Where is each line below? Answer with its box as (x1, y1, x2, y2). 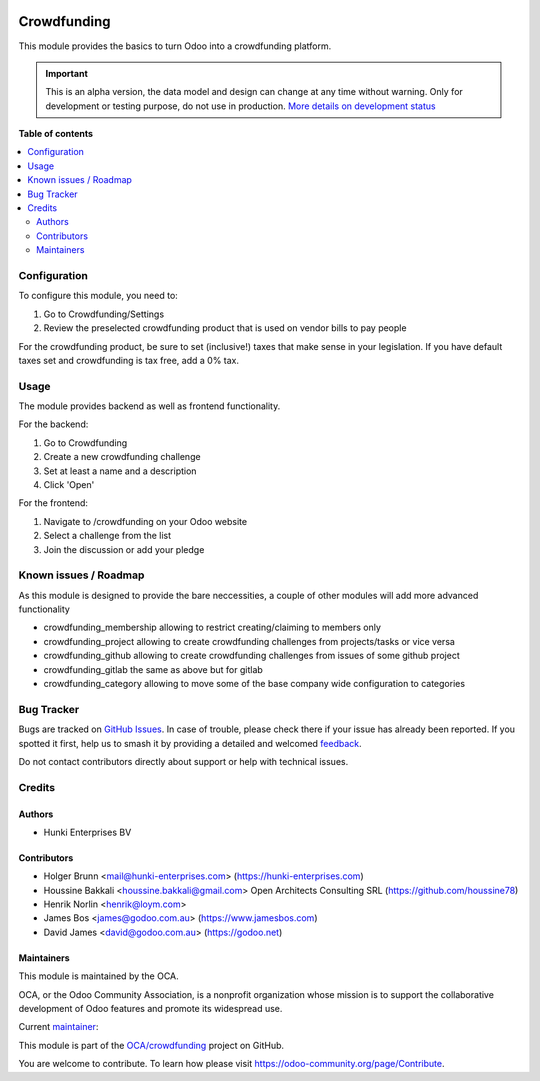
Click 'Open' (43, 479, 95, 490)
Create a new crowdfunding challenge (43, 451, 201, 463)
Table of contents (18, 128, 94, 140)
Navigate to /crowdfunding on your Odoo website (43, 515, 248, 527)
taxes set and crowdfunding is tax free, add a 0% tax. (18, 354, 240, 366)
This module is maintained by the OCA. (18, 970, 179, 982)
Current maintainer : (18, 1021, 99, 1033)
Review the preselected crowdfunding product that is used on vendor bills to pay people (43, 322, 407, 334)
